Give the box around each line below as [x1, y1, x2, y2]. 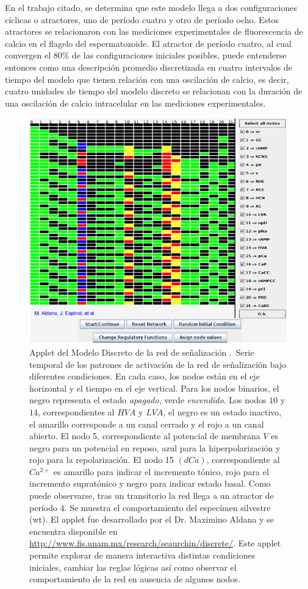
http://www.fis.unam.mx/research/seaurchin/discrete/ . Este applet [29, 537, 281, 549]
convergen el [5, 49, 51, 62]
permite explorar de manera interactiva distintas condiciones [29, 549, 256, 562]
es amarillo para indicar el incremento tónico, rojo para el [53, 465, 269, 478]
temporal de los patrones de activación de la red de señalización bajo [29, 358, 287, 370]
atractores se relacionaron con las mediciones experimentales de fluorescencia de [5, 25, 303, 38]
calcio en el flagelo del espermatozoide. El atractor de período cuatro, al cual [5, 37, 292, 49]
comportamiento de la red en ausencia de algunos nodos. [29, 573, 241, 585]
